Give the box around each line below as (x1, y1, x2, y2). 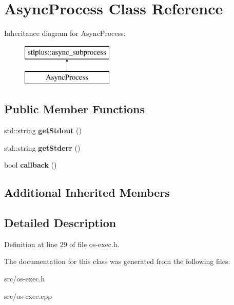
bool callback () (4, 159, 57, 170)
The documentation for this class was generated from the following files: (4, 256, 230, 267)
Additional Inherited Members (4, 185, 170, 200)
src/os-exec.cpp (4, 290, 52, 301)
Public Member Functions (4, 101, 145, 117)
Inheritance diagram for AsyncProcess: (4, 28, 126, 38)
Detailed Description (4, 215, 116, 231)
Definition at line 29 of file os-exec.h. (4, 238, 120, 249)
